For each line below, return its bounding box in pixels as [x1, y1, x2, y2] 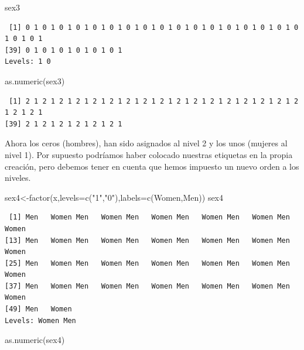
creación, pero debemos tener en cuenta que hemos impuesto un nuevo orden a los [5, 160, 299, 172]
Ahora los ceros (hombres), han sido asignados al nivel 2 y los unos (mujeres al [5, 137, 288, 149]
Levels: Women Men [5, 316, 76, 325]
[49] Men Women [5, 305, 72, 314]
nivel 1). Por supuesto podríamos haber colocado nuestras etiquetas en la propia [5, 148, 293, 160]
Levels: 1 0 [5, 57, 51, 66]
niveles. [5, 171, 31, 184]
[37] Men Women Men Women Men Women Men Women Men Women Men [5, 282, 290, 290]
